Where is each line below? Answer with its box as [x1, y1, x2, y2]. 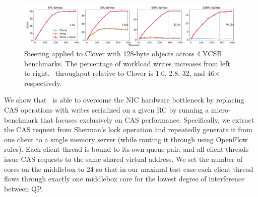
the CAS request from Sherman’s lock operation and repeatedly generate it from [4, 124, 252, 135]
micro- [211, 105, 231, 115]
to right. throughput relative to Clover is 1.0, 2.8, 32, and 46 [24, 68, 215, 78]
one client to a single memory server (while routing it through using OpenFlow [4, 134, 248, 144]
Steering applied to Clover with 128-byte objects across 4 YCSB [24, 48, 222, 59]
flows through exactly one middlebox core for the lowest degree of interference [4, 173, 245, 184]
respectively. [24, 77, 62, 88]
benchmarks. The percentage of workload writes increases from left [24, 58, 230, 68]
